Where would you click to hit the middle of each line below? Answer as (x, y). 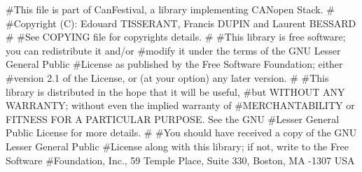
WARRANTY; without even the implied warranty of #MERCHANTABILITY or (180, 105)
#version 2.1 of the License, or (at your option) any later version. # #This (167, 77)
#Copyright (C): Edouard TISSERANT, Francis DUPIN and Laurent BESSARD (181, 23)
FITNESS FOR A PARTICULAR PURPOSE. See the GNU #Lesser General (173, 119)
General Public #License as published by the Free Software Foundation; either (174, 64)
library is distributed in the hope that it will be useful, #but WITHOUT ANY (175, 91)
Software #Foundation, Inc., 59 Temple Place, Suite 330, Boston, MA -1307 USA (180, 160)
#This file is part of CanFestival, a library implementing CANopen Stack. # (170, 9)
